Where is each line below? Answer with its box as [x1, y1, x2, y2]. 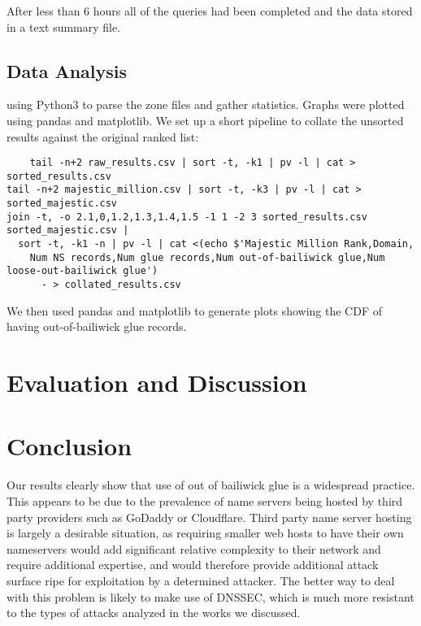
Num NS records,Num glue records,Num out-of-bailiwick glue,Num [29, 251, 385, 263]
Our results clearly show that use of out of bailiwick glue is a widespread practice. [7, 476, 415, 493]
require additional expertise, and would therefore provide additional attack [7, 556, 379, 573]
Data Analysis [7, 58, 128, 83]
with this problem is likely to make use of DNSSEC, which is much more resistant [7, 588, 414, 605]
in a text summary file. [7, 18, 121, 35]
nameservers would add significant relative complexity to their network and [7, 540, 381, 557]
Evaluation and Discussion [7, 366, 307, 399]
